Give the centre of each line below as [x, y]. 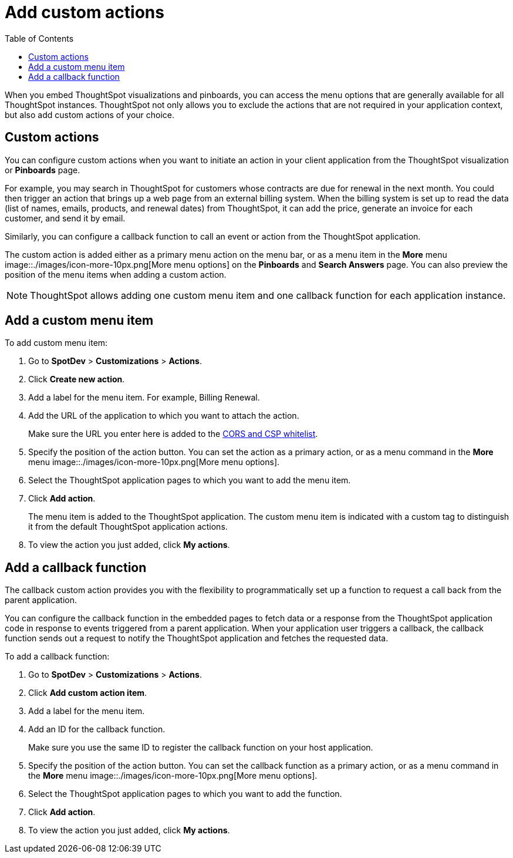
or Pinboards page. [43, 170]
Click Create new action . [77, 379]
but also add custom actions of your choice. [90, 115]
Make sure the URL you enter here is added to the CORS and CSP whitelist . [173, 434]
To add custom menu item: [56, 343]
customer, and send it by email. [65, 218]
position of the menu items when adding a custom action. [116, 274]
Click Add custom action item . [88, 693]
